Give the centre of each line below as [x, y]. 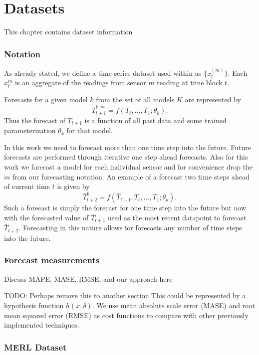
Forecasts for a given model [46, 99]
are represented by [213, 99]
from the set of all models [135, 99]
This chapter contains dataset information [68, 32]
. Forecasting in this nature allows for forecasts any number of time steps [130, 228]
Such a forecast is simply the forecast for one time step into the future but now [125, 208]
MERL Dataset [35, 347]
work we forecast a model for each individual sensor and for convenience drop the [129, 166]
